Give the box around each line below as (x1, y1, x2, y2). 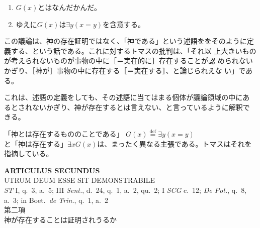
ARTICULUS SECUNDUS (4, 165, 100, 175)
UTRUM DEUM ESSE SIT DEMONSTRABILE (4, 175, 155, 185)
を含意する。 (102, 19, 145, 29)
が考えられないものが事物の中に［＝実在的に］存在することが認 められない (4, 55, 253, 66)
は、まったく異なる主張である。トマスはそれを (97, 138, 252, 149)
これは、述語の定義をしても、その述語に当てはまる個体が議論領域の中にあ (4, 92, 250, 102)
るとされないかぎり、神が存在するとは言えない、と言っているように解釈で (4, 101, 250, 112)
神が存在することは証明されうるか (4, 214, 117, 224)
